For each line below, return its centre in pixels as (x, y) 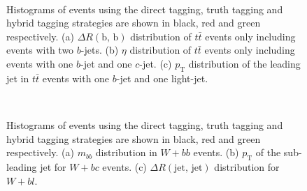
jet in (18, 78)
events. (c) (124, 166)
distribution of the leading (244, 63)
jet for (53, 166)
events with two (40, 50)
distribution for (247, 166)
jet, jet (188, 168)
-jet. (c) (156, 63)
